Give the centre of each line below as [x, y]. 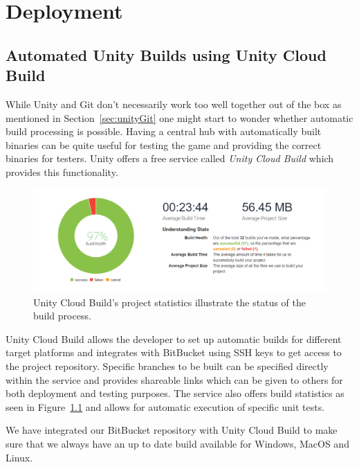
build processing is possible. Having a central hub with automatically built [164, 131]
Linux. [19, 457]
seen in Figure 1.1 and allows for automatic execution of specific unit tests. [165, 406]
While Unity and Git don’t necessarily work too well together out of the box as [174, 104]
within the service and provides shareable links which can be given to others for [174, 379]
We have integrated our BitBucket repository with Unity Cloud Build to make [172, 430]
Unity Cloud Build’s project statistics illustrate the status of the [169, 302]
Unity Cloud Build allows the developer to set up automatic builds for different [174, 338]
